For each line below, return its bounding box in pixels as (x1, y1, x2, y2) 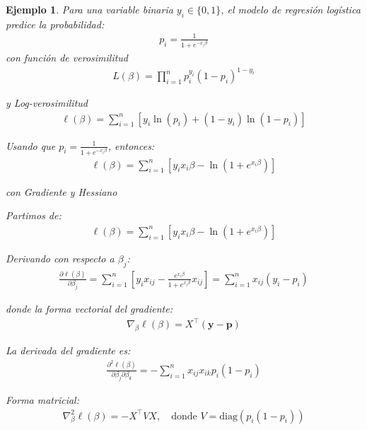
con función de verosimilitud (6, 50, 129, 64)
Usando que (6, 138, 56, 153)
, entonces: (107, 138, 155, 153)
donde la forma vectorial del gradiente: (6, 301, 173, 316)
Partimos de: (6, 208, 62, 223)
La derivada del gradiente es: (6, 343, 131, 358)
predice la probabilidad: (6, 16, 105, 31)
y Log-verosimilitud (6, 95, 88, 110)
